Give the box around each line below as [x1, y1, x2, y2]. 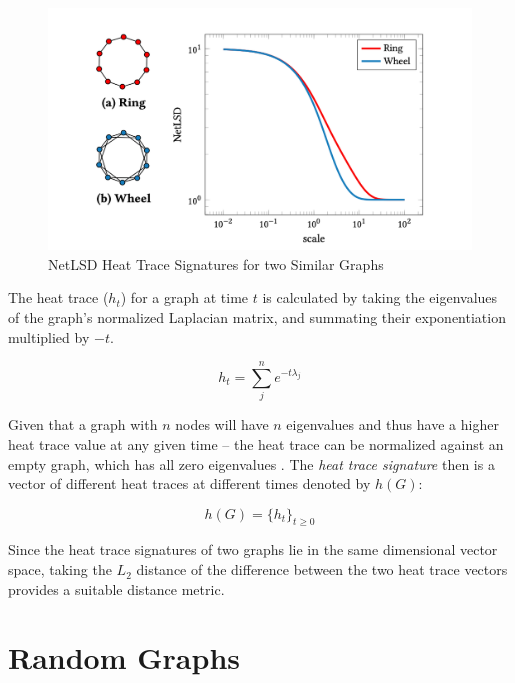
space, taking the [8, 559, 112, 580]
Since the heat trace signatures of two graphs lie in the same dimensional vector [8, 539, 498, 560]
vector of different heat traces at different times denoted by [8, 473, 371, 494]
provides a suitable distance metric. [8, 578, 225, 599]
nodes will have [175, 414, 269, 435]
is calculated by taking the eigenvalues [262, 287, 498, 308]
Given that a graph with [8, 414, 158, 435]
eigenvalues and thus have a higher [286, 414, 499, 435]
